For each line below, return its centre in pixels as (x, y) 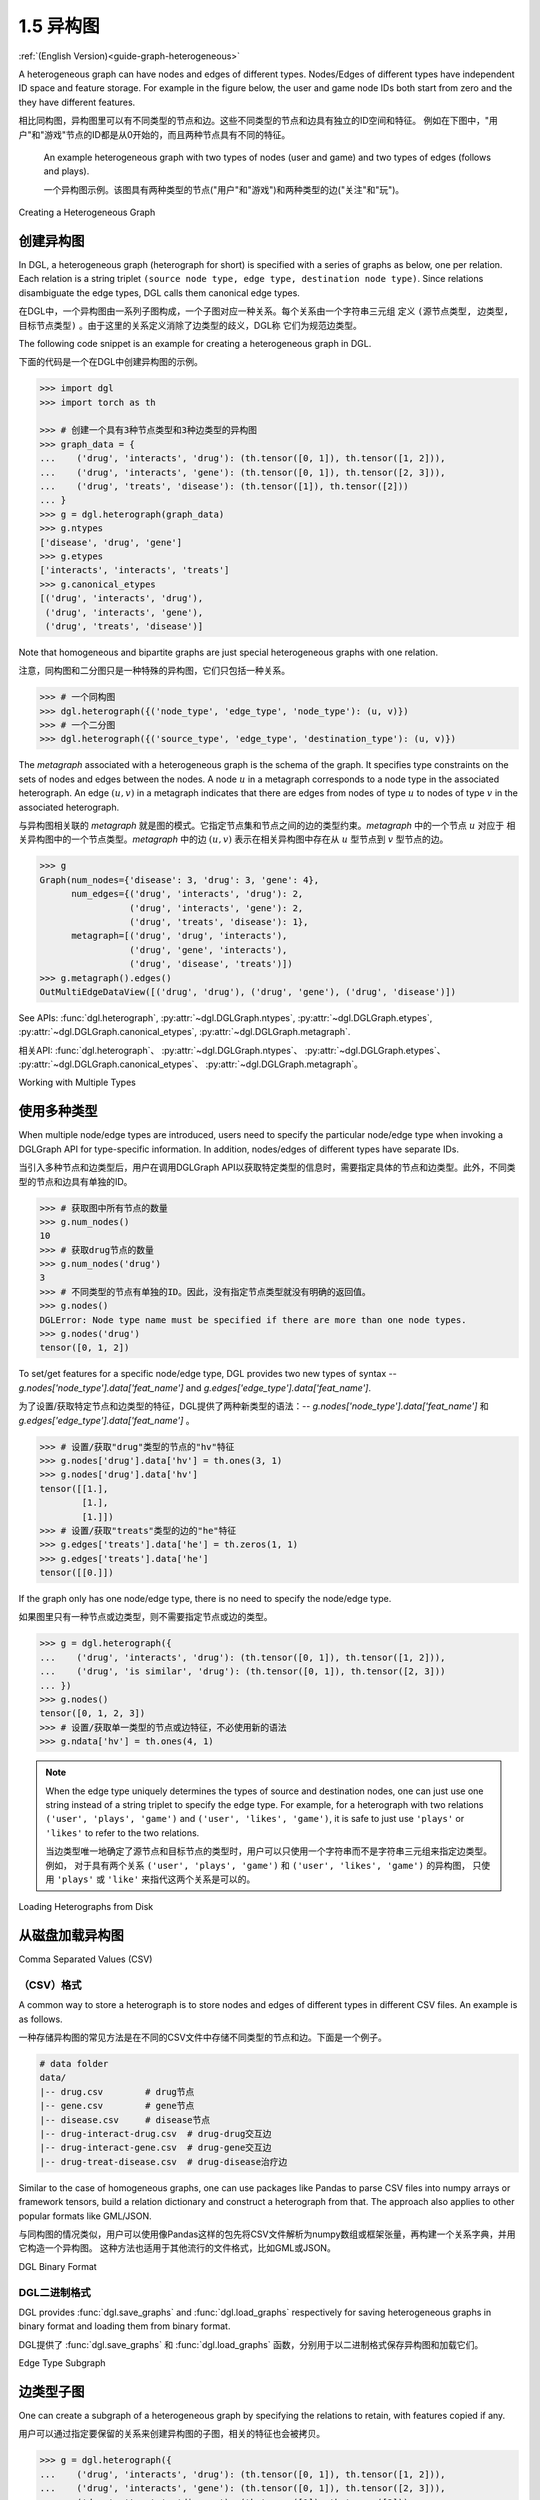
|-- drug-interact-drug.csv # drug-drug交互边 (155, 2134)
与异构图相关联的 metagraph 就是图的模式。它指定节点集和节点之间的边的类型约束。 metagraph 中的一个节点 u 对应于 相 (267, 826)
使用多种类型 (58, 1111)
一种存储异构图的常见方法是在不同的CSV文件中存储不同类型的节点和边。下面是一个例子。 (202, 2037)
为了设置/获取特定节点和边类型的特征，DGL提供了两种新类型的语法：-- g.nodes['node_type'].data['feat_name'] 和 (253, 1406)
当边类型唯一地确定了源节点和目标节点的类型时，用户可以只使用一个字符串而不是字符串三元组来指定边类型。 (268, 1851)
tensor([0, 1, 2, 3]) (92, 1713)
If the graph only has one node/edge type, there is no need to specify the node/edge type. (205, 1599)
